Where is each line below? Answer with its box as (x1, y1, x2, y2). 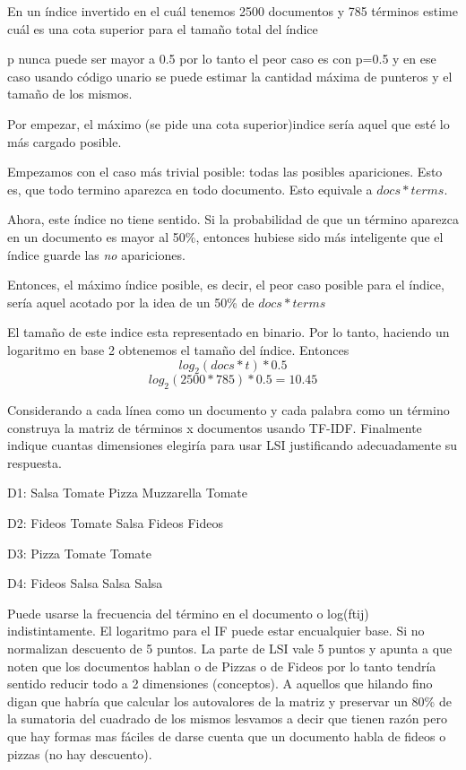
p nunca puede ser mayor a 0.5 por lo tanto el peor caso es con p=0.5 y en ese (7, 49, 436, 68)
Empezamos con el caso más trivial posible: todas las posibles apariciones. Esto (7, 162, 443, 181)
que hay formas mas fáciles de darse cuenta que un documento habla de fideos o (7, 727, 446, 745)
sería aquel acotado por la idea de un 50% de (7, 292, 255, 311)
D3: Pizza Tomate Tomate (7, 543, 151, 562)
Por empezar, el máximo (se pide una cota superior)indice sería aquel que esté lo (7, 114, 450, 133)
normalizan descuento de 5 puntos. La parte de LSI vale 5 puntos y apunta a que (7, 639, 453, 658)
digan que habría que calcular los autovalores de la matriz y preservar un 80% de (7, 691, 452, 710)
